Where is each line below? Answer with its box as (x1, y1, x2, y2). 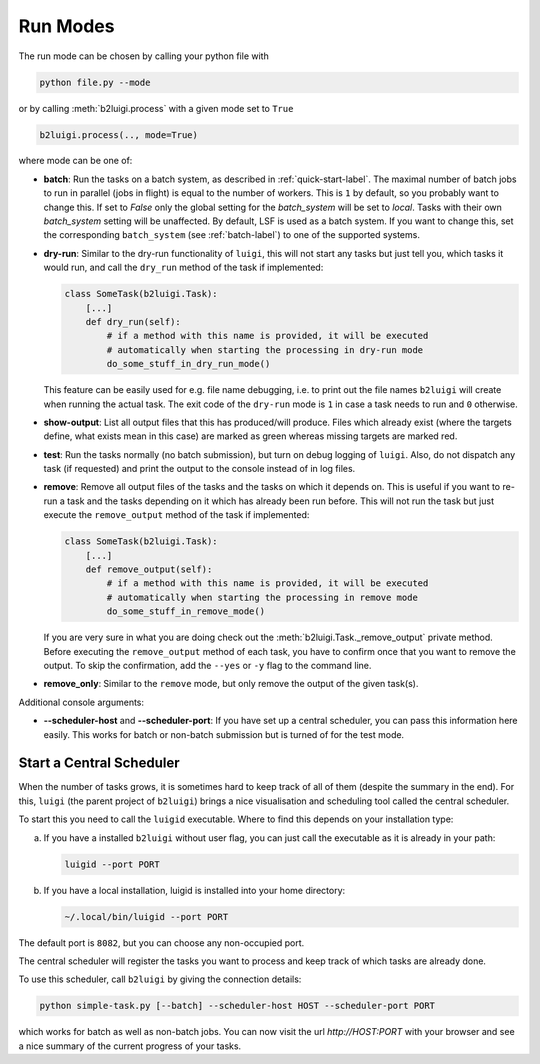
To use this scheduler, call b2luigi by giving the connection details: (18, 973, 302, 985)
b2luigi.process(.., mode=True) (39, 129, 199, 140)
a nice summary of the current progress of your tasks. (18, 1040, 242, 1052)
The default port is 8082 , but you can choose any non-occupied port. (18, 936, 305, 949)
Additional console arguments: (18, 696, 145, 708)
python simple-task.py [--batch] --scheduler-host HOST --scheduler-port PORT (39, 1000, 435, 1012)
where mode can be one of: (18, 155, 133, 167)
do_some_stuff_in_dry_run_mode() (106, 358, 271, 370)
